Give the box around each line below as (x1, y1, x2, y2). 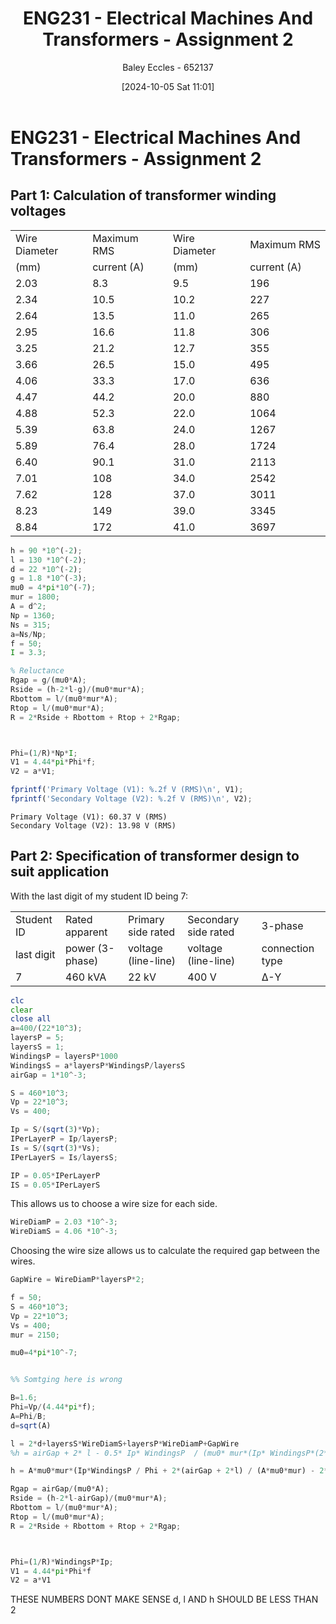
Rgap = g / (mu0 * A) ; (10, 675, 87, 686)
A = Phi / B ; (10, 1411, 47, 1421)
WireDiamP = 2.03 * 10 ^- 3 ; (10, 1217, 118, 1227)
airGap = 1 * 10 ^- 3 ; (10, 1070, 87, 1080)
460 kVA (65, 970, 107, 984)
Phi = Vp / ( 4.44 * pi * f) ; (10, 1402, 97, 1412)
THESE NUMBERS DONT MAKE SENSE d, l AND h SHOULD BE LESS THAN (10, 1593, 319, 1606)
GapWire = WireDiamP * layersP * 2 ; (10, 1275, 145, 1285)
